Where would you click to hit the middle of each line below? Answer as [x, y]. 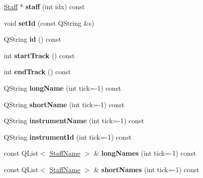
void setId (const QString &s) [49, 23]
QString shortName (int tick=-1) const [64, 104]
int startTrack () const [39, 55]
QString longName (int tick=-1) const [63, 88]
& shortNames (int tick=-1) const [147, 169]
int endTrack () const [37, 72]
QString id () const [33, 39]
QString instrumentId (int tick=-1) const [68, 137]
